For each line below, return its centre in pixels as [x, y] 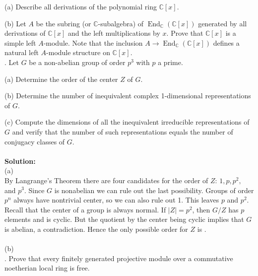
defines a [226, 42]
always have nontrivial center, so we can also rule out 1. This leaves [116, 200]
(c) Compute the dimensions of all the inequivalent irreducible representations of [127, 122]
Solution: [20, 161]
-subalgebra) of [121, 23]
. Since [34, 190]
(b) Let [15, 23]
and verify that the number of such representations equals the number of [123, 131]
